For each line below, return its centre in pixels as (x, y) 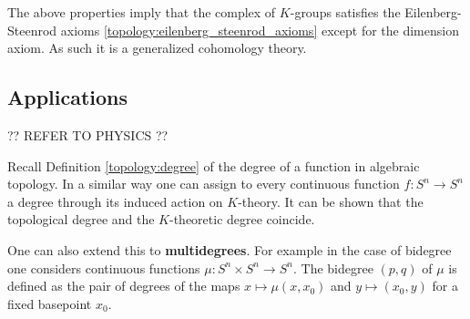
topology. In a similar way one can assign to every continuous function (204, 184)
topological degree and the (81, 219)
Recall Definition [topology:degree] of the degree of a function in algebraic (214, 165)
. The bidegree (333, 268)
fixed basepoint (50, 303)
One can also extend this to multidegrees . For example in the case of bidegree (230, 249)
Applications (68, 97)
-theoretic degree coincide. (242, 219)
